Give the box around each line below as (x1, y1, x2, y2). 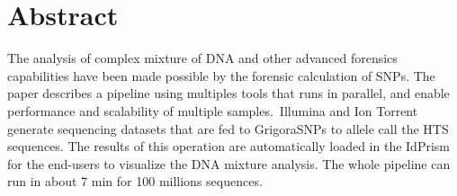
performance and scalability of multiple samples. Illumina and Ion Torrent (7, 101, 418, 120)
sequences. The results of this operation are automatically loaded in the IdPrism (7, 137, 450, 156)
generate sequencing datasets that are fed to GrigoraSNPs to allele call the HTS (7, 119, 449, 138)
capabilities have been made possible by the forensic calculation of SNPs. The (7, 66, 435, 85)
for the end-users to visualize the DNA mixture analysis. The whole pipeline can (7, 154, 451, 173)
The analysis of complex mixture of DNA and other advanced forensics (7, 49, 398, 67)
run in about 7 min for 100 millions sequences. (7, 172, 263, 191)
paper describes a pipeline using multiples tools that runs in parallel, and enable (7, 84, 450, 102)
